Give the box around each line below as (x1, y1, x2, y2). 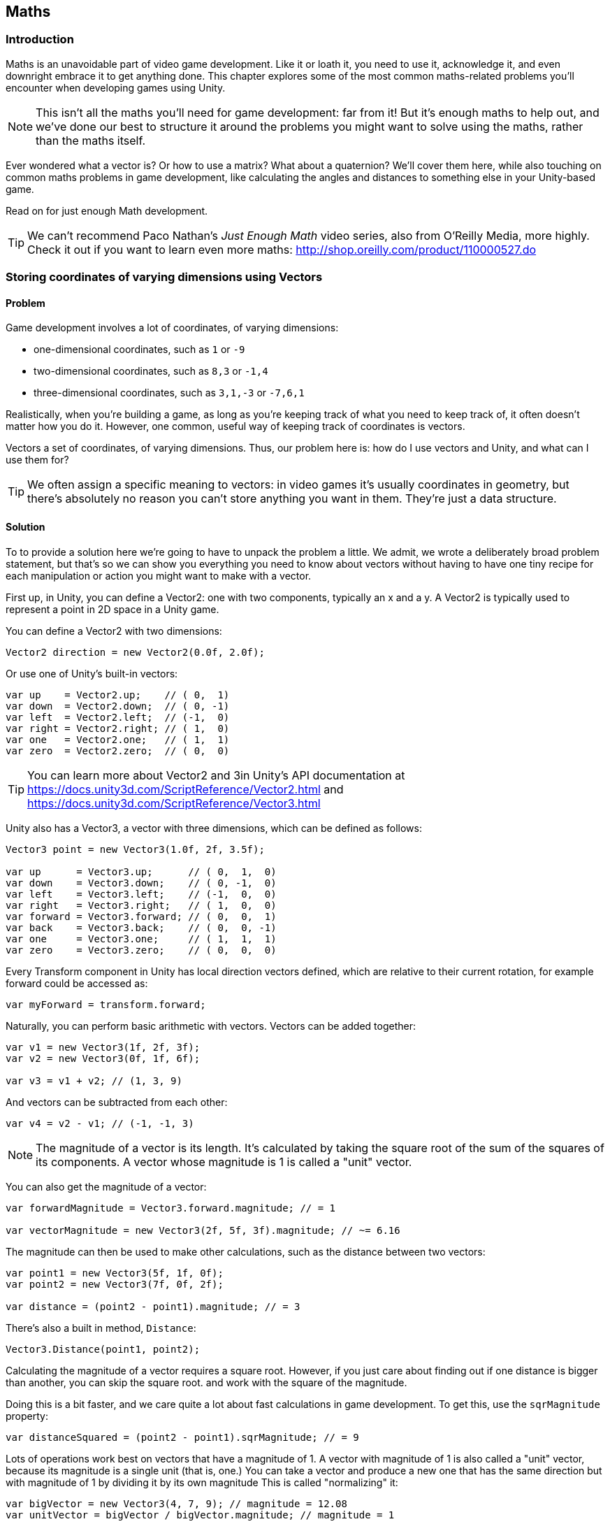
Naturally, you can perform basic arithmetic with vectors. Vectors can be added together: (6, 1019, 416, 1032)
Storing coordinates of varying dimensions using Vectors (6, 270, 323, 285)
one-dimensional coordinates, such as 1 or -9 (34, 343, 245, 356)
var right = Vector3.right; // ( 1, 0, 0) (6, 899, 277, 911)
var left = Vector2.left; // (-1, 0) (6, 711, 230, 723)
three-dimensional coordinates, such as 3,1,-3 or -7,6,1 (34, 387, 305, 399)
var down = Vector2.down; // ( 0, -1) (6, 700, 230, 712)
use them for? (6, 454, 69, 466)
